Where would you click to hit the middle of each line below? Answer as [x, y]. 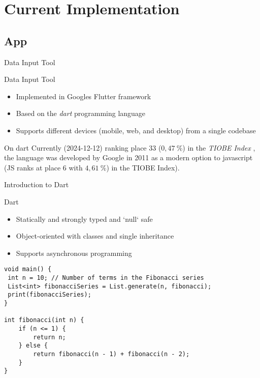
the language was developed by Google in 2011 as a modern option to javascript [128, 157]
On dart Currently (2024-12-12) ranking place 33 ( [83, 147]
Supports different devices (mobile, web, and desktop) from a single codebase [136, 130]
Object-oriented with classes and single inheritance [95, 236]
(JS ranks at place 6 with [43, 167]
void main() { [28, 269]
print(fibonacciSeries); [50, 295]
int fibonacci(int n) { [44, 320]
